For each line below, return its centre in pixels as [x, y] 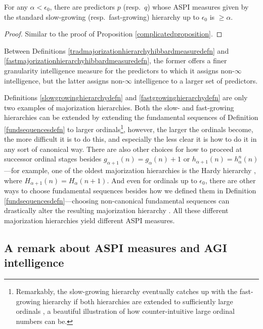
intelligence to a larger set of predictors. [196, 80]
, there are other [230, 180]
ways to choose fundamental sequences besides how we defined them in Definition [130, 191]
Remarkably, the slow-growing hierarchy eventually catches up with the [127, 291]
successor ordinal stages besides [53, 159]
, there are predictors [82, 7]
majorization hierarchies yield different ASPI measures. [90, 220]
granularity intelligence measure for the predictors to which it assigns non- [119, 70]
